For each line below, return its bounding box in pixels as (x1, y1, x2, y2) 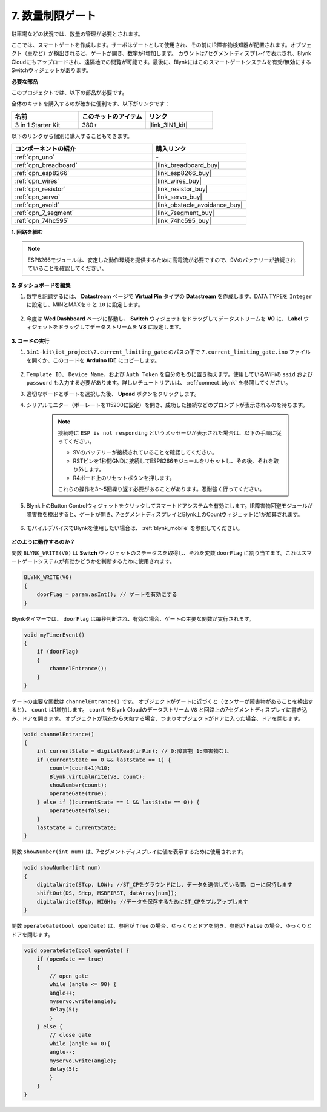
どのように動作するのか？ (11, 538, 75, 545)
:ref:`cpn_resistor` (15, 185, 66, 193)
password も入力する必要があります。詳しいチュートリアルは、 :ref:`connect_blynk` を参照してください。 (26, 379, 291, 386)
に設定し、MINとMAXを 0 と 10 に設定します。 (26, 301, 144, 308)
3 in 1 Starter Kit (15, 121, 61, 129)
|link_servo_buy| (155, 193, 203, 201)
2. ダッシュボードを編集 (11, 282, 71, 289)
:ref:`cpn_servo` (15, 193, 61, 201)
